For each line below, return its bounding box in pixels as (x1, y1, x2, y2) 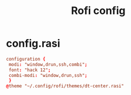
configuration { (6, 56, 46, 62)
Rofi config (71, 4, 126, 17)
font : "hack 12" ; (8, 67, 51, 73)
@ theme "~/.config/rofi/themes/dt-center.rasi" (6, 83, 125, 89)
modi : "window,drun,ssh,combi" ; (8, 61, 88, 68)
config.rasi (6, 37, 60, 50)
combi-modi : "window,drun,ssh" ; (8, 72, 88, 78)
